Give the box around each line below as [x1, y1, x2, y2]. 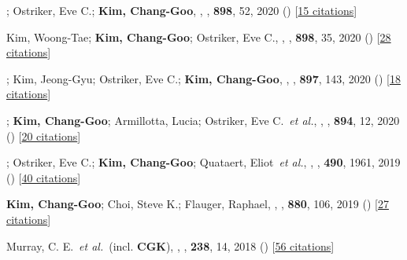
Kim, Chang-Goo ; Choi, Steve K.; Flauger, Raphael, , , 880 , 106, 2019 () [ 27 [6, 196, 389, 212]
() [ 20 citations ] [6, 127, 81, 144]
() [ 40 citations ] [6, 169, 81, 185]
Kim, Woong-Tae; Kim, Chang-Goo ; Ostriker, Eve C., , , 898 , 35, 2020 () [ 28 [6, 28, 391, 45]
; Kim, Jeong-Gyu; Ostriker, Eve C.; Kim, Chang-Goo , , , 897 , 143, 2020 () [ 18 [6, 70, 401, 86]
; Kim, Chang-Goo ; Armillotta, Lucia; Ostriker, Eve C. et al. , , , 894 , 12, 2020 [6, 112, 400, 128]
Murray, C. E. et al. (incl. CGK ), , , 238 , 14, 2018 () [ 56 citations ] [6, 237, 335, 254]
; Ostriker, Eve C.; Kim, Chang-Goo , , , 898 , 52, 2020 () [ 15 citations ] [6, 2, 357, 18]
